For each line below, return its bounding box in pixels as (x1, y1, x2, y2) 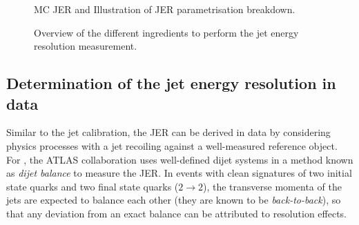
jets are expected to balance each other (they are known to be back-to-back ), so (6, 193, 341, 207)
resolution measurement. (34, 39, 137, 53)
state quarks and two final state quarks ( (6, 179, 179, 193)
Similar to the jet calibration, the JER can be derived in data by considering (6, 125, 331, 139)
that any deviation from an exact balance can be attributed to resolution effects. (6, 206, 347, 220)
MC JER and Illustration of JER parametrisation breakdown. (34, 2, 295, 16)
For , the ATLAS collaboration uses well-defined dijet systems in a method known (6, 152, 353, 166)
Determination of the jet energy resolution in (6, 72, 336, 94)
